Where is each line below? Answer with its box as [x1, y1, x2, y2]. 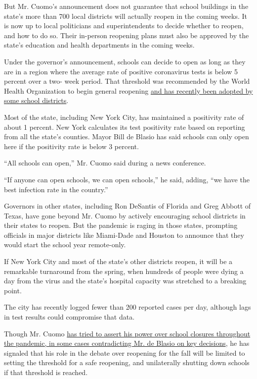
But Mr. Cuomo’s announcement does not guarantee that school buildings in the [4, 1, 249, 11]
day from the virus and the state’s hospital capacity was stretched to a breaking [4, 275, 247, 286]
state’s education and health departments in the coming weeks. [4, 40, 195, 50]
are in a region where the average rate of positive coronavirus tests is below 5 [4, 66, 238, 76]
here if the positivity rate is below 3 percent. [4, 141, 139, 151]
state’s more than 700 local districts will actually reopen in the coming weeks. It [4, 10, 248, 21]
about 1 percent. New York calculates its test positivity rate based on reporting [4, 121, 245, 132]
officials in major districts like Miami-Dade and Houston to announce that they [4, 229, 244, 240]
